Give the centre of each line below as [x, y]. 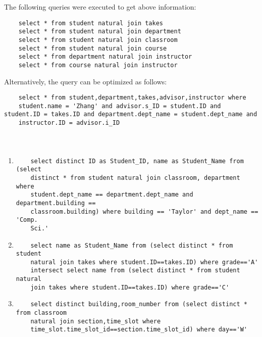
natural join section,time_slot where [96, 321]
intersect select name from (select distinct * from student [135, 271]
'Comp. [27, 220]
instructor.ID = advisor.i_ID [69, 123]
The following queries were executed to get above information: [100, 7]
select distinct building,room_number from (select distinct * [139, 304]
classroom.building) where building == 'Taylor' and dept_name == [144, 211]
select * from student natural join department [100, 32]
